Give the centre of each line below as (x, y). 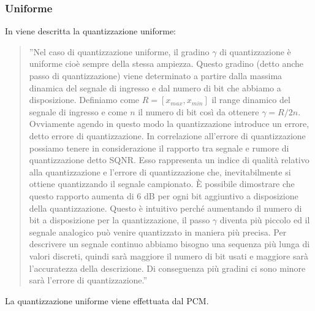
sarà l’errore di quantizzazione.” (88, 280)
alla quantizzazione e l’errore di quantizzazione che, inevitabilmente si (160, 171)
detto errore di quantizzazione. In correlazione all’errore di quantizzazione (167, 135)
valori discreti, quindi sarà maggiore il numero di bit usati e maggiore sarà (169, 255)
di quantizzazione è (255, 51)
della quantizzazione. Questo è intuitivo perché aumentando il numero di (165, 208)
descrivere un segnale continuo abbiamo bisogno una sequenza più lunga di (169, 244)
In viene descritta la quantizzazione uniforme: (90, 31)
